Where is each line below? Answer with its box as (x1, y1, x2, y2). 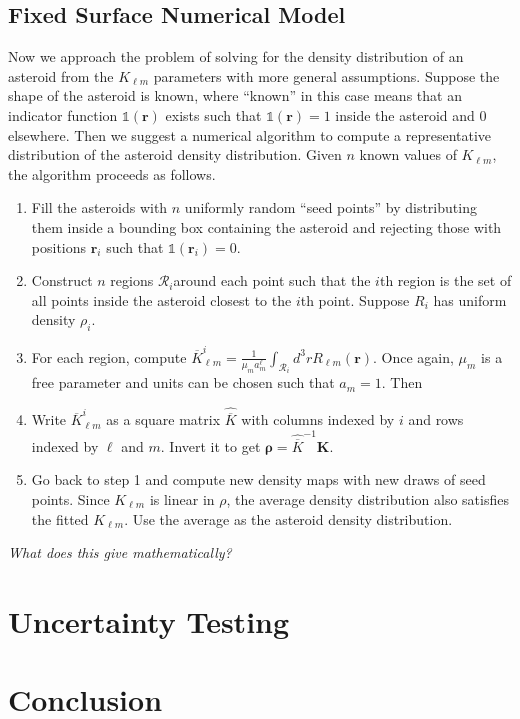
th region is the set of (379, 270, 512, 291)
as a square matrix (106, 409, 221, 430)
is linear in (149, 489, 215, 510)
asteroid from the (8, 65, 114, 86)
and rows (408, 409, 464, 430)
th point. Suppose (300, 289, 410, 310)
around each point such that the (173, 270, 371, 291)
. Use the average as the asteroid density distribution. (124, 508, 453, 529)
